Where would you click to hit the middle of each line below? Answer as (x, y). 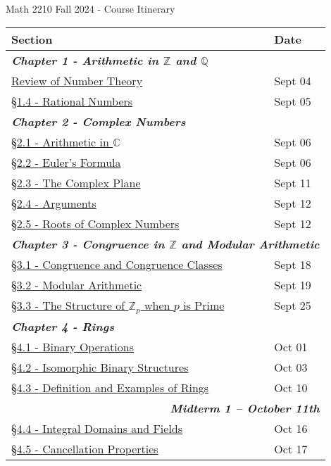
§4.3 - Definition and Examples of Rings (110, 387)
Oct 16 (291, 428)
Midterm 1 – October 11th (245, 408)
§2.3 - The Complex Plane (76, 182)
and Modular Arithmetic (250, 244)
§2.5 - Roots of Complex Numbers (95, 223)
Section (32, 39)
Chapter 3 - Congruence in (88, 244)
